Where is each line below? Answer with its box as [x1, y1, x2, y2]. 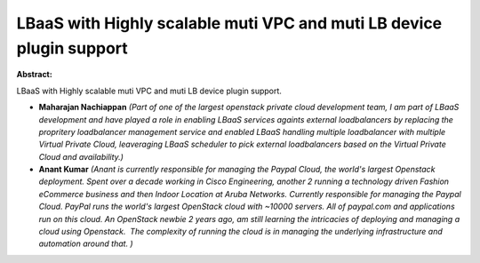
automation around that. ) [38, 238, 133, 249]
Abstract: [16, 69, 52, 80]
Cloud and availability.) [38, 151, 124, 162]
